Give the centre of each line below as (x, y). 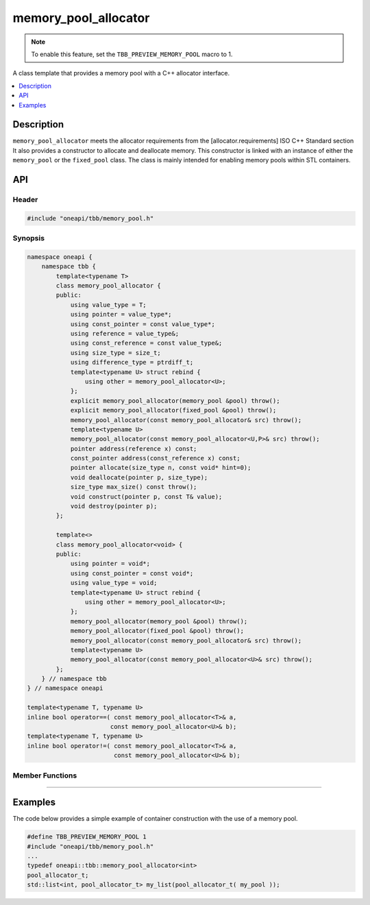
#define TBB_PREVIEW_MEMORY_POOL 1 (87, 837)
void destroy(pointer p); (114, 506)
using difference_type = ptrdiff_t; (132, 362)
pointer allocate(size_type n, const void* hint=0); (161, 468)
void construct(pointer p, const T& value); (146, 496)
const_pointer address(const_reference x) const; (155, 458)
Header (25, 199)
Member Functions (45, 776)
